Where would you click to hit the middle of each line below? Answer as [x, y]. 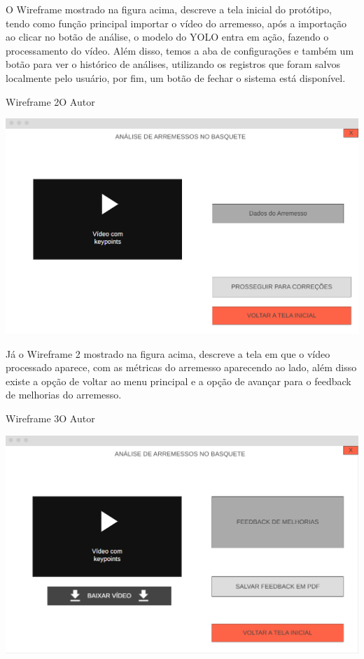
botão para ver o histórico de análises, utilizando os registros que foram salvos [173, 64]
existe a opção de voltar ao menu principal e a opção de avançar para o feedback [178, 381]
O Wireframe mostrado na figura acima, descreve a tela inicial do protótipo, [169, 9]
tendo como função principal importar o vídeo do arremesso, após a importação [176, 23]
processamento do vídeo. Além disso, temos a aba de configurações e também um [180, 50]
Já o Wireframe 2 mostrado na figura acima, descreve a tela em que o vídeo [168, 353]
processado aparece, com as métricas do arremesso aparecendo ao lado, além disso [181, 367]
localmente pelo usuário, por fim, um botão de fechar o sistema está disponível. [176, 77]
